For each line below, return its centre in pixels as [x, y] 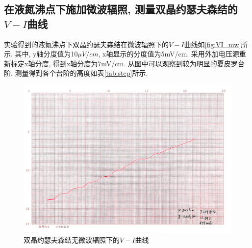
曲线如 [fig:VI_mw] [213, 44]
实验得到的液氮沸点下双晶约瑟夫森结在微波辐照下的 [86, 44]
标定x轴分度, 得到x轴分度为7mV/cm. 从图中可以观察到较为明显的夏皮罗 [124, 63]
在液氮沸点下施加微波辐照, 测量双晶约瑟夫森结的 [121, 9]
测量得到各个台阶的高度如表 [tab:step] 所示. [81, 73]
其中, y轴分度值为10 [46, 54]
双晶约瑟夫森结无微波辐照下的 [72, 239]
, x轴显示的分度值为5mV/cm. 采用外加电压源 [169, 54]
